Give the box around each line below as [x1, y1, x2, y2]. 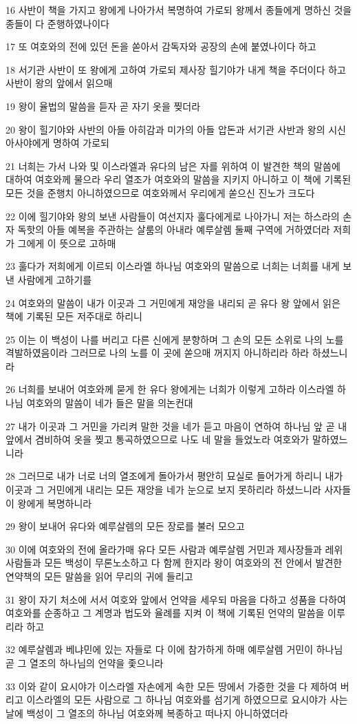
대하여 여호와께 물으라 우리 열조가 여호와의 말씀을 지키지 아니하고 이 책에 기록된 [6, 172, 351, 187]
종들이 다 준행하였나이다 [6, 16, 110, 30]
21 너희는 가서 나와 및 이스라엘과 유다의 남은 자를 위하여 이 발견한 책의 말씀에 [6, 158, 340, 173]
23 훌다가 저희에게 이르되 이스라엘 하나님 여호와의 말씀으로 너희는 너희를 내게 [6, 259, 340, 273]
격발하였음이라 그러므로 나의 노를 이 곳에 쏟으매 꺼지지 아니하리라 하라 [6, 345, 310, 360]
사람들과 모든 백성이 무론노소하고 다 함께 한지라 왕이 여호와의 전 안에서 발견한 [6, 555, 343, 570]
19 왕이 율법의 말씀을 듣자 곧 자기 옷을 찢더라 [6, 98, 201, 113]
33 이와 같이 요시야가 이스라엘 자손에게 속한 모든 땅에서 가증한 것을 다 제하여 [6, 679, 338, 693]
